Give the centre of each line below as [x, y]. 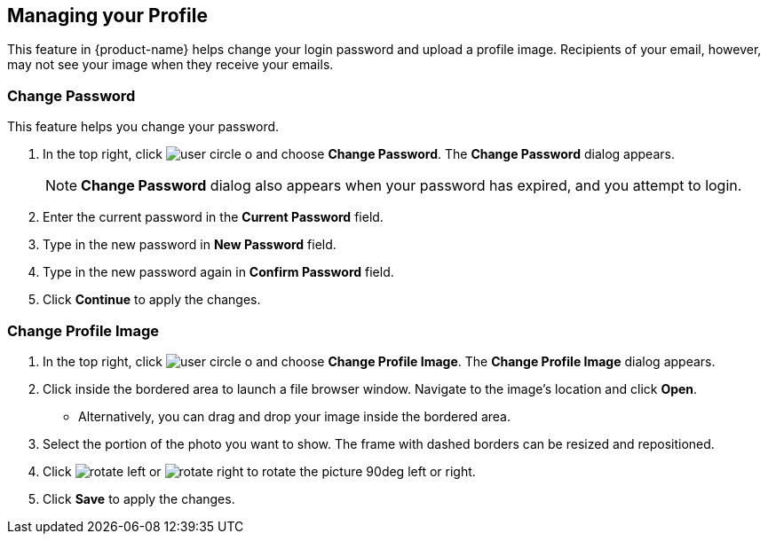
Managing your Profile [107, 16]
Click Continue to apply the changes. [152, 300]
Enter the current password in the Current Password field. [213, 217]
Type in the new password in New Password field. [190, 245]
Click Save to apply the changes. [139, 498]
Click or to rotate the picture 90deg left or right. [259, 471]
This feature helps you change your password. [143, 127]
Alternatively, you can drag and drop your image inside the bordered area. [294, 416]
